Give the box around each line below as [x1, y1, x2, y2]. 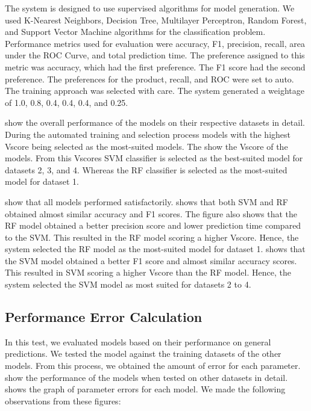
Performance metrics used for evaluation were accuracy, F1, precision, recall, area [5, 37, 305, 49]
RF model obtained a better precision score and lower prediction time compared [5, 219, 301, 232]
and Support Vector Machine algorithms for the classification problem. [5, 25, 266, 38]
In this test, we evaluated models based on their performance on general [5, 335, 271, 348]
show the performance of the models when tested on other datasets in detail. [5, 371, 288, 383]
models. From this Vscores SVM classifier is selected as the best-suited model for [5, 152, 303, 164]
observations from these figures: [5, 394, 121, 407]
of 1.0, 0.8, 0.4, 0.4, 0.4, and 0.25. [5, 96, 128, 108]
